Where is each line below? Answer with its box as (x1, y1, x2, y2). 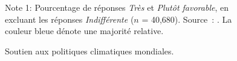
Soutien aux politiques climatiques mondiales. (5, 44, 174, 57)
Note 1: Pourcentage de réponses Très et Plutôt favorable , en (5, 1, 229, 14)
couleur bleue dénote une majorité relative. (5, 25, 164, 37)
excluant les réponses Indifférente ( (5, 13, 134, 25)
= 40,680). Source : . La (141, 13, 232, 25)
